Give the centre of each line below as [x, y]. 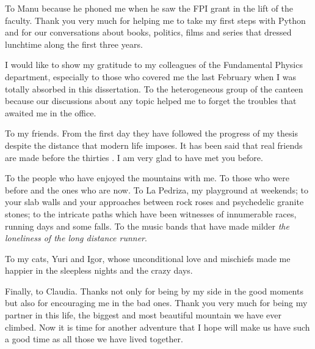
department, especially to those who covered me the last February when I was [150, 76]
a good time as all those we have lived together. [94, 339]
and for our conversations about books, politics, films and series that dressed [148, 32]
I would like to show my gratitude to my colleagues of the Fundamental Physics [154, 65]
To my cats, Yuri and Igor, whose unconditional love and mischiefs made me [148, 258]
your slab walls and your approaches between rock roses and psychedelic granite [154, 202]
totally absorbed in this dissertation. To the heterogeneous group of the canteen [154, 88]
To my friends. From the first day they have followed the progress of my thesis [151, 133]
